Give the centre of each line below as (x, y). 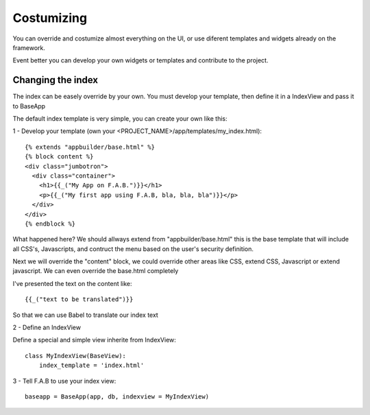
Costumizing (50, 18)
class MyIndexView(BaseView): (76, 356)
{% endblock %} (50, 224)
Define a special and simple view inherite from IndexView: (94, 340)
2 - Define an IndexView (47, 328)
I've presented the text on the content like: (73, 283)
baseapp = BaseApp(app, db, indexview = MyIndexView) (117, 397)
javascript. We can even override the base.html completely (96, 271)
